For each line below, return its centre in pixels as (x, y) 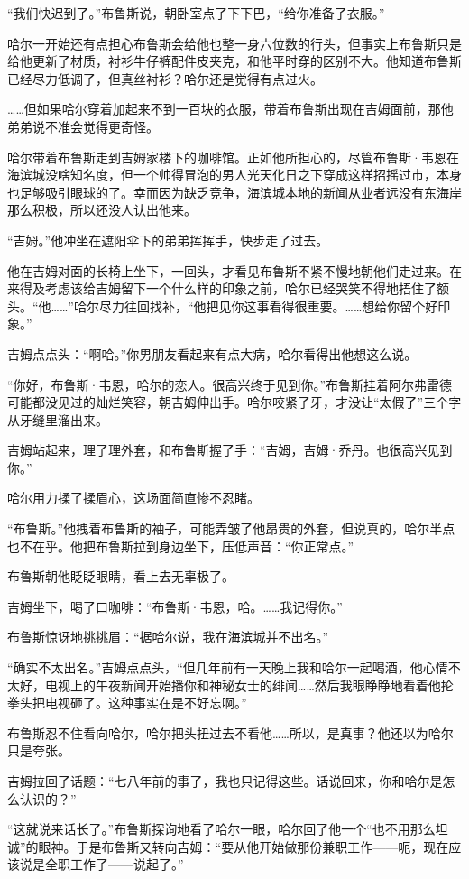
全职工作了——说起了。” (114, 864)
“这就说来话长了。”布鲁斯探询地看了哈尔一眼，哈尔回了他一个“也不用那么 (221, 829)
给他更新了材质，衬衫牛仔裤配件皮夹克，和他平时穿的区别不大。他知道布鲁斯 (234, 61)
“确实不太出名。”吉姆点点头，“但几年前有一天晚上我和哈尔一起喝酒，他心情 (228, 667)
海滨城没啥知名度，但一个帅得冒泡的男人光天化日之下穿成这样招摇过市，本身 (234, 175)
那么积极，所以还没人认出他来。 (102, 210)
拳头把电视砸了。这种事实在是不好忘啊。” (127, 703)
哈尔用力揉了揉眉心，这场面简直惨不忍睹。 (133, 498)
